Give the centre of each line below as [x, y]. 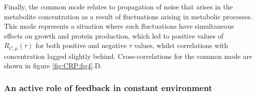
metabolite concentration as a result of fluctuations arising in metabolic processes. [128, 16]
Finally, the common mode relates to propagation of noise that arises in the [119, 6]
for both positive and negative [81, 45]
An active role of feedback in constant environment [108, 87]
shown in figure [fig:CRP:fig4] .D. [53, 66]
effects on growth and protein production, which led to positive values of [114, 35]
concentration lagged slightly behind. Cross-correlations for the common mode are [128, 56]
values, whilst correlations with [181, 45]
